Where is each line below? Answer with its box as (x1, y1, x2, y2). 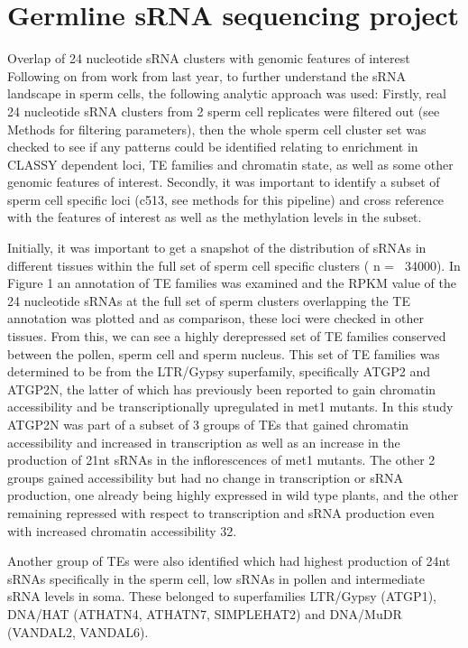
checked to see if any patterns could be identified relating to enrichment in (7, 137, 418, 156)
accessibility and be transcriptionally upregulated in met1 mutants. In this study (7, 397, 454, 416)
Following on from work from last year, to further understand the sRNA (7, 66, 406, 85)
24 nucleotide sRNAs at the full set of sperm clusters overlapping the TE (7, 291, 410, 310)
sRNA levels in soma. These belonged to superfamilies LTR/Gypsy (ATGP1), (7, 587, 436, 606)
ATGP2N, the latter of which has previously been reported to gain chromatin (7, 379, 436, 398)
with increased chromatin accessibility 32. (7, 521, 237, 540)
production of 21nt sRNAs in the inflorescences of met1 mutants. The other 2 (7, 450, 436, 469)
